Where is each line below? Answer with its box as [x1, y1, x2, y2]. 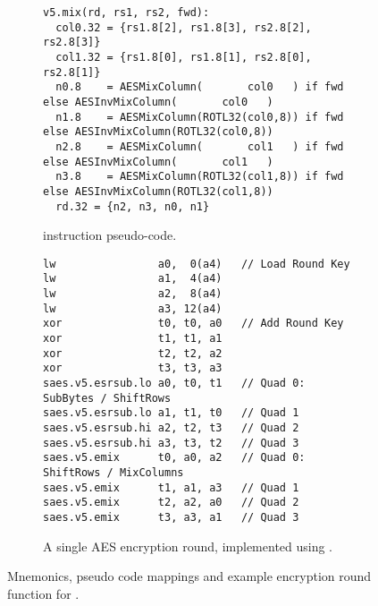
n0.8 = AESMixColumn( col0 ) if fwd [55, 81, 344, 94]
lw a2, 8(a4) [43, 287, 223, 301]
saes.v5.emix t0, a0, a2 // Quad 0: [43, 451, 306, 465]
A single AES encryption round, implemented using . [43, 536, 333, 555]
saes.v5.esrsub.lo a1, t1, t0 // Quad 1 [43, 406, 299, 420]
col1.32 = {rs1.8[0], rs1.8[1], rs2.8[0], [55, 50, 312, 64]
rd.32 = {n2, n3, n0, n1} [55, 200, 210, 213]
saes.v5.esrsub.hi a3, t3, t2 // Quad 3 [43, 436, 299, 449]
